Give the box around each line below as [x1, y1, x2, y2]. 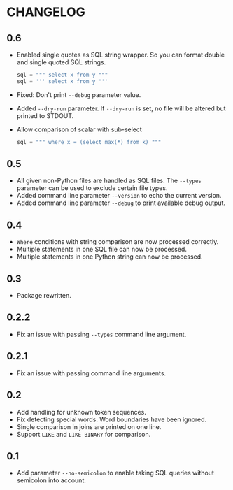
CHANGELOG [6, 4, 85, 20]
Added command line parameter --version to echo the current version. [16, 192, 222, 200]
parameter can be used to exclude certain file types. [16, 184, 168, 192]
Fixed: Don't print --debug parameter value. [16, 90, 141, 99]
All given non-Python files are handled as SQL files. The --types [16, 176, 202, 185]
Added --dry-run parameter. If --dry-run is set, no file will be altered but [16, 104, 226, 113]
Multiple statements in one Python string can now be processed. [16, 252, 204, 261]
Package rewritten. [16, 291, 71, 300]
